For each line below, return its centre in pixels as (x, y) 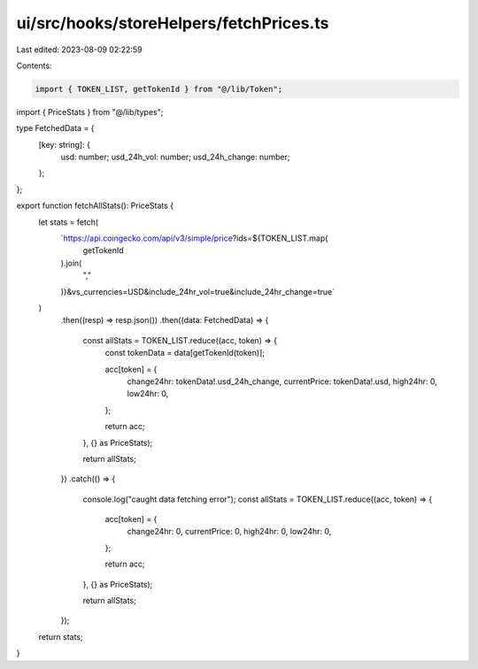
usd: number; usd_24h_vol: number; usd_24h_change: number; (175, 157)
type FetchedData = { (55, 128)
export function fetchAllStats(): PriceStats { (95, 206)
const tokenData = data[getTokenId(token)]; (185, 353)
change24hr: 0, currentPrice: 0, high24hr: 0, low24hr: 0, (229, 532)
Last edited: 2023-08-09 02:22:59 (79, 50)
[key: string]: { (64, 144)
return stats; (61, 636)
